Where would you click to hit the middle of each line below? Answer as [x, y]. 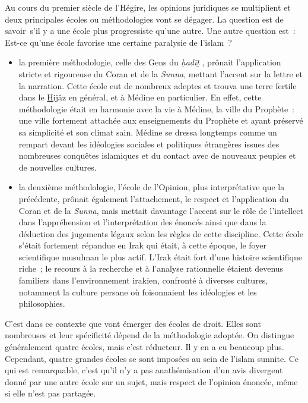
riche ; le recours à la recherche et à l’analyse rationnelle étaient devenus [151, 268]
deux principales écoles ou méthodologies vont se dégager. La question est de [144, 19]
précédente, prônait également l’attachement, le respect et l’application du [154, 198]
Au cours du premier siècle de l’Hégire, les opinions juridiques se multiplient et [148, 7]
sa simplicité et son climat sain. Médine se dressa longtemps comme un [148, 132]
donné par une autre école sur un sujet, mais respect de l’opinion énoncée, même [151, 381]
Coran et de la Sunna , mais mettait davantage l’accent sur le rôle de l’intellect [161, 210]
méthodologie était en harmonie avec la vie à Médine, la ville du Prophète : [157, 108]
